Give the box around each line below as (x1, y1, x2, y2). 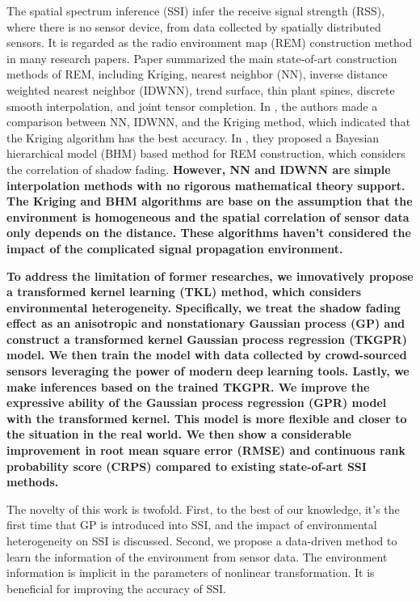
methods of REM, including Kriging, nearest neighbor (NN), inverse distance (6, 66, 388, 83)
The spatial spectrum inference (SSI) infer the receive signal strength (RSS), (6, 2, 385, 19)
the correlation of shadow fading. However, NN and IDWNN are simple (6, 160, 391, 177)
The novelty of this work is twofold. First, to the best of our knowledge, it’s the (6, 500, 400, 517)
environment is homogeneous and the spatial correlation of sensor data (6, 208, 409, 225)
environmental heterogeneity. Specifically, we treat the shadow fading (6, 299, 401, 316)
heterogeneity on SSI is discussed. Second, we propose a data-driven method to (6, 532, 397, 549)
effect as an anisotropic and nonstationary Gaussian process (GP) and (6, 315, 405, 332)
